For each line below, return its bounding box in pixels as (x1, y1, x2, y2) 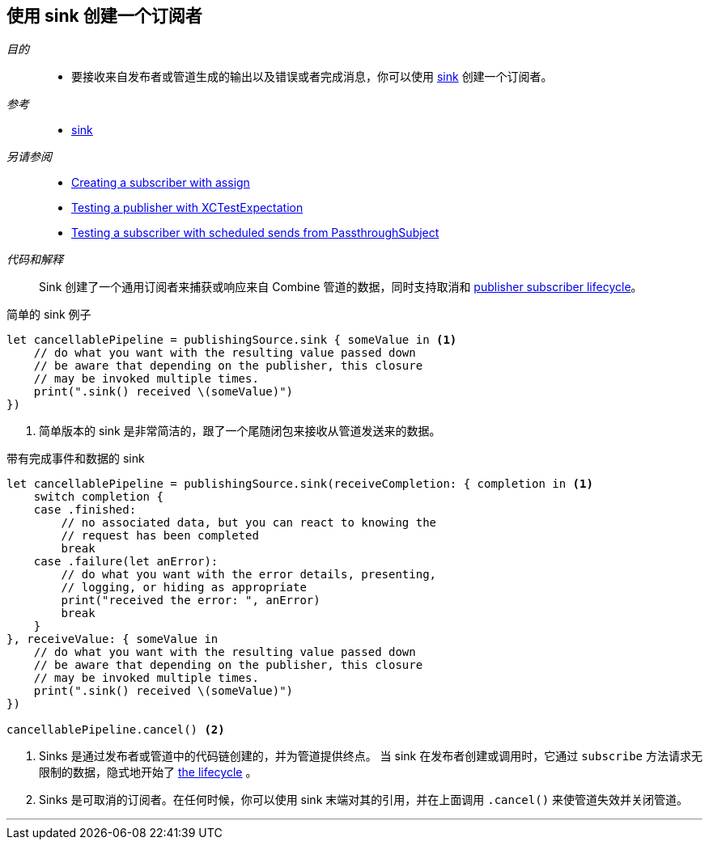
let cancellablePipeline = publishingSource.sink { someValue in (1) (6, 333, 457, 347)
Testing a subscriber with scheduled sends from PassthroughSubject (71, 226, 439, 240)
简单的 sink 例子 (6, 307, 91, 322)
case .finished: (33, 503, 137, 517)
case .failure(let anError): (33, 555, 219, 569)
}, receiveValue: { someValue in (6, 632, 219, 646)
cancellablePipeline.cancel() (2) (6, 723, 225, 737)
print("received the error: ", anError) (61, 594, 321, 607)
